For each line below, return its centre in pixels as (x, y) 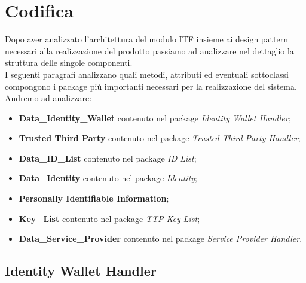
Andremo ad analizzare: (48, 98)
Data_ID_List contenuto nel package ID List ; (108, 158)
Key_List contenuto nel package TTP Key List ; (109, 218)
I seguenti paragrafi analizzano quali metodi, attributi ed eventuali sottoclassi (147, 74)
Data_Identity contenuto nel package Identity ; (108, 178)
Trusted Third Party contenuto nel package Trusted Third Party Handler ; (160, 138)
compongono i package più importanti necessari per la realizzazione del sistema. (151, 86)
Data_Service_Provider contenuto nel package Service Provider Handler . (160, 238)
